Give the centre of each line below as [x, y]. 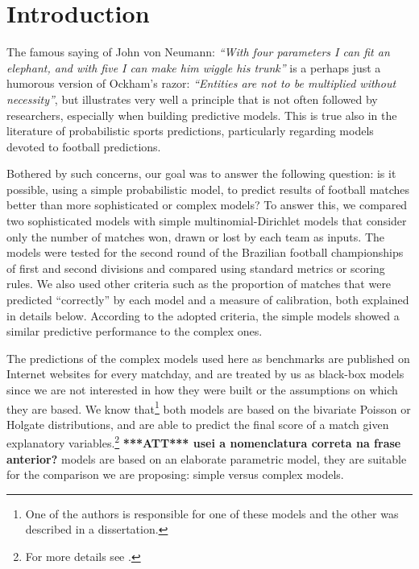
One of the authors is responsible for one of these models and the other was [212, 513]
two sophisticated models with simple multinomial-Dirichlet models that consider [207, 221]
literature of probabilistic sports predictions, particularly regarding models [190, 131]
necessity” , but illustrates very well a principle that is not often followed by [192, 99]
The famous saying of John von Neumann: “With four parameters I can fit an [198, 52]
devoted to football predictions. [84, 146]
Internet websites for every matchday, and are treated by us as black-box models [205, 374]
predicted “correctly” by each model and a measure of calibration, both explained [208, 300]
